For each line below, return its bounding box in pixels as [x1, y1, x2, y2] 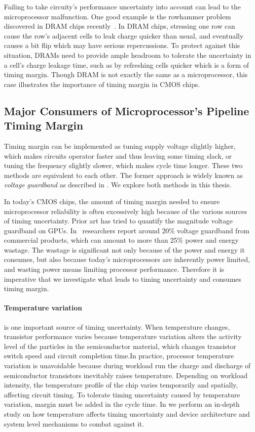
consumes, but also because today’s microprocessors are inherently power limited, [4, 254, 250, 264]
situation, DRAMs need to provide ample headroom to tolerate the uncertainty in [4, 49, 252, 60]
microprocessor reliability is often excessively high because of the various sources [4, 206, 247, 216]
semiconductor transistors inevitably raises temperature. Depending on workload [4, 370, 248, 380]
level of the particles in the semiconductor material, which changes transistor [4, 341, 236, 351]
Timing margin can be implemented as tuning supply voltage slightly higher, [4, 140, 236, 151]
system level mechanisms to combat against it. [4, 418, 144, 429]
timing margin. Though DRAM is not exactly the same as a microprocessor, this [4, 69, 248, 80]
